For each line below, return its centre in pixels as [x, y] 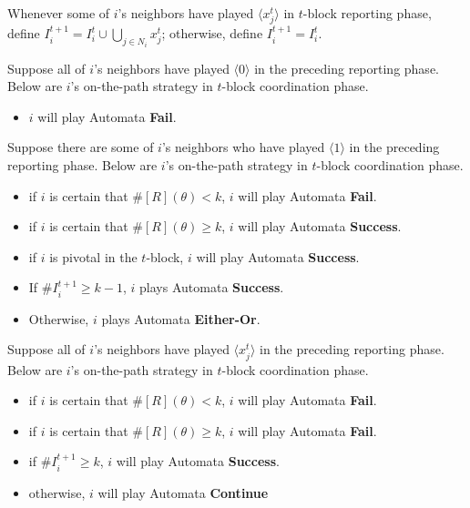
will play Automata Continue [183, 492]
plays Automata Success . [212, 287]
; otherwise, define [212, 33]
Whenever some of [59, 13]
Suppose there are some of [81, 147]
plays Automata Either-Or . [181, 318]
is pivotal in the [93, 256]
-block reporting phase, [367, 13]
